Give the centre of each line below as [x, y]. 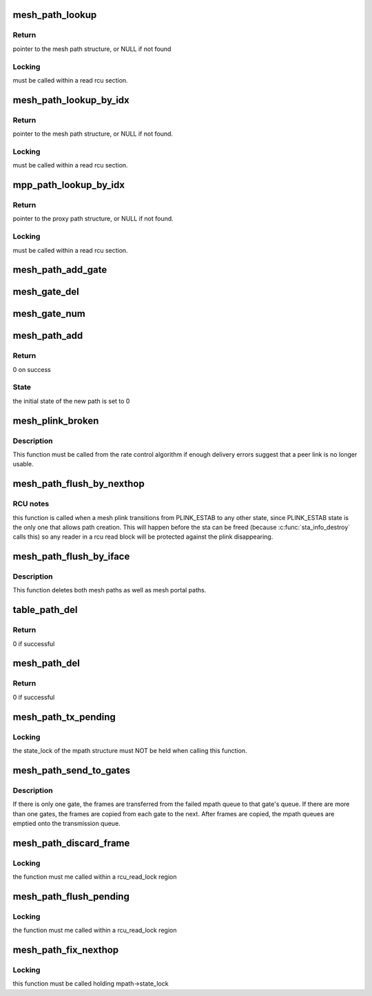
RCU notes [31, 504]
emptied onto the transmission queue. [66, 823]
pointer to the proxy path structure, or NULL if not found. [93, 219]
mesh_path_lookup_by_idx [71, 100]
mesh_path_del [46, 664]
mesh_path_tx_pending [64, 717]
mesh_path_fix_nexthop [66, 950]
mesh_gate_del [46, 292]
